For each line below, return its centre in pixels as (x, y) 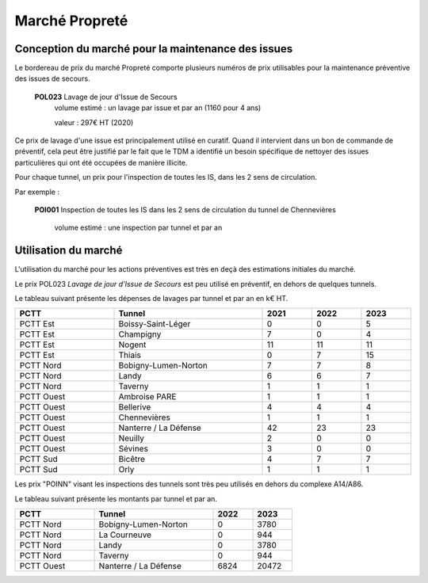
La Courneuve (125, 535)
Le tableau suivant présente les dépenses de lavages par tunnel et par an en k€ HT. (151, 299)
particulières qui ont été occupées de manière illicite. (101, 162)
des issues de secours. (52, 78)
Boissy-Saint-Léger (155, 324)
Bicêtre (132, 459)
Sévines (133, 449)
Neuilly (132, 438)
